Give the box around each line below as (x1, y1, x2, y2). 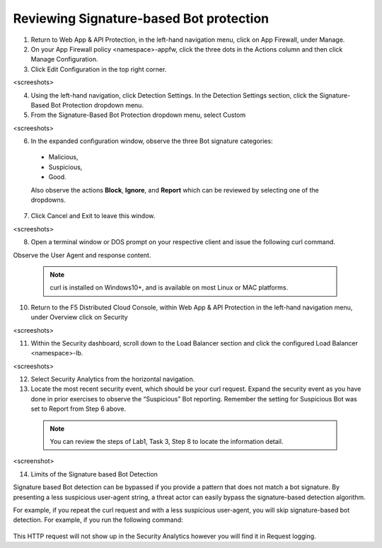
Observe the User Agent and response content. (13, 251, 151, 259)
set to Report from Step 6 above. (30, 404, 127, 413)
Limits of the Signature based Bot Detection (30, 469, 158, 478)
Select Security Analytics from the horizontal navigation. (30, 375, 195, 384)
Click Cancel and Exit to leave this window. (30, 212, 156, 220)
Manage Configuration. (30, 55, 98, 64)
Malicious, (48, 153, 79, 161)
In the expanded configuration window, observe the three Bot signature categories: (30, 137, 273, 145)
